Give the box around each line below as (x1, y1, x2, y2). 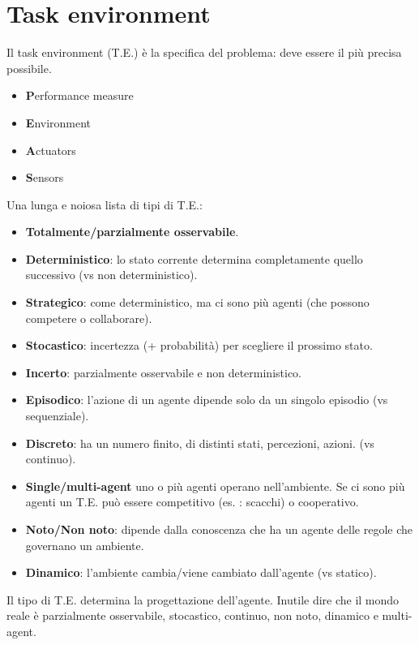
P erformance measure (25, 87, 134, 104)
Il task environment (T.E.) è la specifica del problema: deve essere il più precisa (6, 44, 402, 61)
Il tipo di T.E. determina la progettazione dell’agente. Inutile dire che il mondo (6, 591, 400, 608)
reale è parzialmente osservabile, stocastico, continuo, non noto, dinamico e (6, 607, 378, 624)
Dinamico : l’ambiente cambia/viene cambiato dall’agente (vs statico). (25, 564, 377, 581)
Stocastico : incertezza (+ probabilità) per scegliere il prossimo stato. (25, 337, 373, 354)
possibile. (6, 59, 52, 76)
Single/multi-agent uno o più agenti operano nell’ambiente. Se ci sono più (25, 477, 405, 494)
